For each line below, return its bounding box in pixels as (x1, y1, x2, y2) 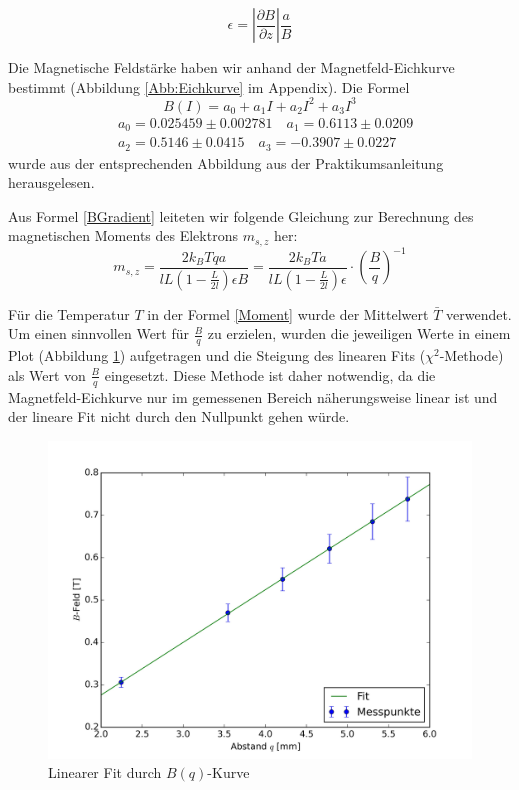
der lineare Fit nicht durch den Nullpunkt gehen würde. (8, 406, 350, 427)
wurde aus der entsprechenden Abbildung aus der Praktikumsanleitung (8, 152, 444, 173)
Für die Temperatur (8, 303, 130, 324)
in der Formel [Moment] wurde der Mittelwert (147, 303, 429, 324)
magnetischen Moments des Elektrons (8, 225, 238, 246)
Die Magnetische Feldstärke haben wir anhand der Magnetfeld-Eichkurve (8, 57, 455, 77)
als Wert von (8, 364, 86, 385)
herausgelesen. (8, 172, 95, 193)
